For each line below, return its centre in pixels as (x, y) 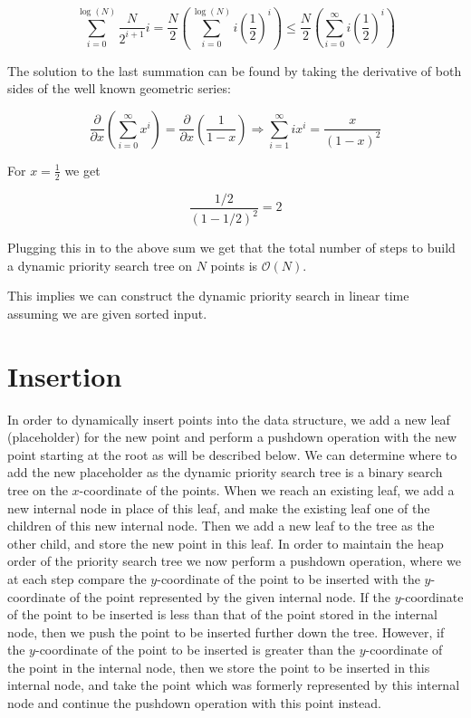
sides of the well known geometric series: (119, 88)
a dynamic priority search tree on (100, 265)
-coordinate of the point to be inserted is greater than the (195, 650)
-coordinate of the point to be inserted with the (288, 578)
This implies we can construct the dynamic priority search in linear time (208, 296)
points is (234, 265)
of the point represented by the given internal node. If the (230, 596)
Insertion (65, 375)
